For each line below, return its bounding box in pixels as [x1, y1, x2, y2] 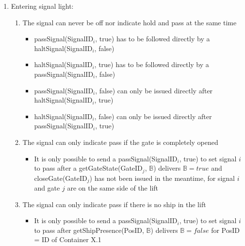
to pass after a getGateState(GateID [34, 163, 143, 173]
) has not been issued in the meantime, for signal [89, 173, 235, 183]
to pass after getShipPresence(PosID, [34, 225, 144, 235]
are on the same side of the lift [67, 183, 159, 193]
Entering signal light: [11, 1, 74, 11]
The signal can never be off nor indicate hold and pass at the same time [22, 17, 237, 27]
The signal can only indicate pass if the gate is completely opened [22, 137, 218, 147]
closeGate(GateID [34, 173, 87, 183]
